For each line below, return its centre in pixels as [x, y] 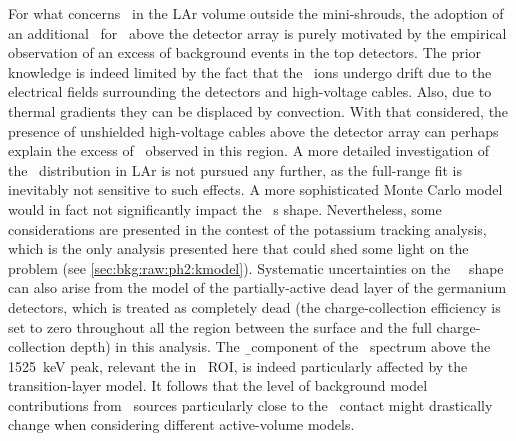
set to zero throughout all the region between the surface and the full [220, 326]
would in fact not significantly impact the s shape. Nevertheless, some [225, 208]
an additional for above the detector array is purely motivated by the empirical [257, 32]
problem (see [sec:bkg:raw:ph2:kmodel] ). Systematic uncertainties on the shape [256, 267]
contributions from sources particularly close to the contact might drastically [250, 404]
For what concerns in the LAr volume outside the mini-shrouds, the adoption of [256, 13]
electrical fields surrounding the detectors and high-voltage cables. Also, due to [250, 91]
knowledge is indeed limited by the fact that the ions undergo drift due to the [250, 71]
